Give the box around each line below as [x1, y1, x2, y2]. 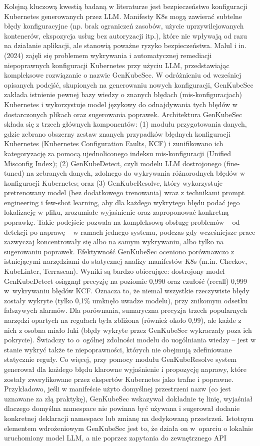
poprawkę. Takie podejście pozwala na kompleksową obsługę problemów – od [4, 217, 240, 227]
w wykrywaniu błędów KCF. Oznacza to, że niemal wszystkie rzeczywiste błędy [4, 285, 249, 296]
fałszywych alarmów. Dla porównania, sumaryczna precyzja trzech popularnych [4, 305, 247, 315]
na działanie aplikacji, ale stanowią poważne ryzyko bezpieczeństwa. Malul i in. [4, 40, 246, 51]
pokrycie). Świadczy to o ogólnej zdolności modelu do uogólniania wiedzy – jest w [4, 334, 256, 345]
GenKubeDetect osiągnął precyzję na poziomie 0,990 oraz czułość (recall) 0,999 [4, 275, 247, 286]
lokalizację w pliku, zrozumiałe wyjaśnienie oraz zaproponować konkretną [4, 207, 229, 217]
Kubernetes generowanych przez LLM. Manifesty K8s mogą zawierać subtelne [4, 11, 242, 21]
